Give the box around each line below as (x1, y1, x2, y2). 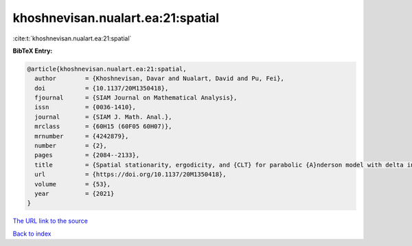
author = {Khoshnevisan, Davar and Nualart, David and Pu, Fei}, (34, 75, 285, 82)
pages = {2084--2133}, (34, 151, 140, 159)
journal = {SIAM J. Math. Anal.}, (34, 113, 172, 121)
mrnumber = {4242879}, (34, 132, 129, 140)
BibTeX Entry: (12, 47, 53, 55)
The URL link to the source (12, 217, 89, 225)
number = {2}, (34, 142, 108, 150)
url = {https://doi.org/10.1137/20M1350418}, (34, 171, 227, 178)
